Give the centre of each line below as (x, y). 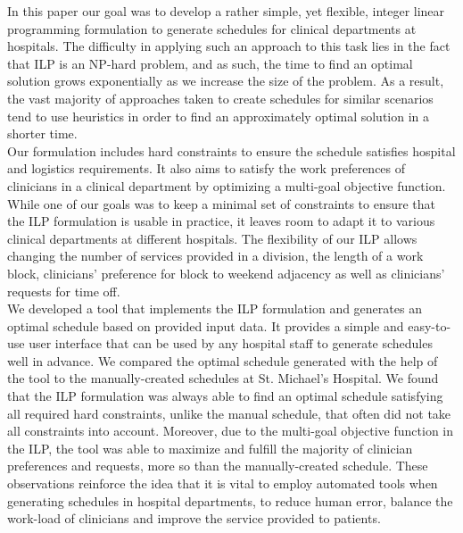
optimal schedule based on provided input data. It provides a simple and (206, 325)
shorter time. (42, 133)
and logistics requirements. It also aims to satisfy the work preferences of (207, 168)
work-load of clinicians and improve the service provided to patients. (194, 518)
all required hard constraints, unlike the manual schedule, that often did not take (229, 413)
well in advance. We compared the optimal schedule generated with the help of (223, 360)
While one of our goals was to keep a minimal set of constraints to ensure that (222, 203)
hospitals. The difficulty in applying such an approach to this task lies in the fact (229, 46)
